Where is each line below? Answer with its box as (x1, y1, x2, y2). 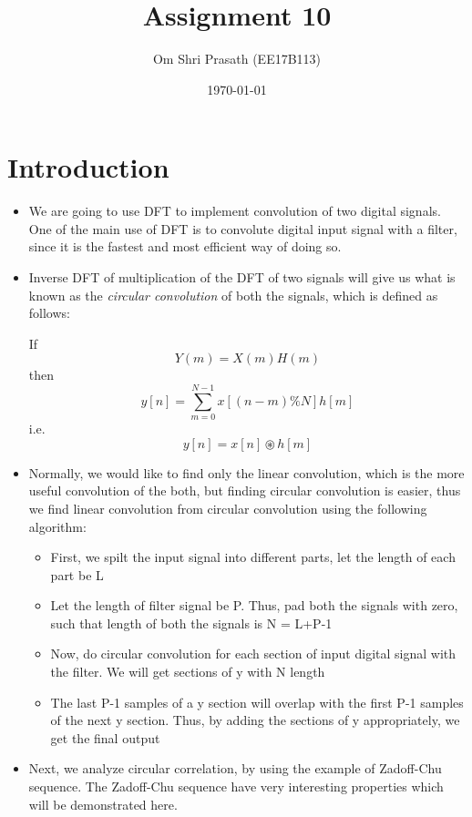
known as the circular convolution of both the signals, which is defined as (28, 285, 438, 304)
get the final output (50, 728, 160, 747)
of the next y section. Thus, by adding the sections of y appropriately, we (50, 710, 460, 730)
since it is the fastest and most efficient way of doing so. (28, 237, 342, 256)
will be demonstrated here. (28, 794, 178, 813)
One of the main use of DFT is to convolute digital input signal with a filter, (28, 219, 457, 238)
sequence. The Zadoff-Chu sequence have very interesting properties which (28, 777, 444, 796)
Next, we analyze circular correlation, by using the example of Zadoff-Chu (28, 759, 442, 778)
